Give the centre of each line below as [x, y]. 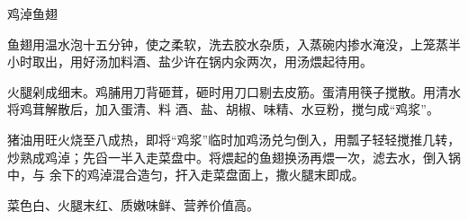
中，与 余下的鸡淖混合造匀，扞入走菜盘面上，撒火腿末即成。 [186, 175]
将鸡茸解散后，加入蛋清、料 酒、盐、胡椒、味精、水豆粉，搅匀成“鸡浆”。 [223, 109]
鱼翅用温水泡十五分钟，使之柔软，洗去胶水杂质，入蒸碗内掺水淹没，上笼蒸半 [234, 44]
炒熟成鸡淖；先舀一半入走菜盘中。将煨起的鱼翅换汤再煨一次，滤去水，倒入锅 [234, 157]
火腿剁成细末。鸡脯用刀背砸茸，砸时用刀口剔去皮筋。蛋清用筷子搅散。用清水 [234, 91]
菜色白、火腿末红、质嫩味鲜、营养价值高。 [133, 204]
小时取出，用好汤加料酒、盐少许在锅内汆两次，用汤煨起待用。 [190, 62]
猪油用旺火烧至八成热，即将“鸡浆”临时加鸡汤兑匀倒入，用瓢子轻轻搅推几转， [234, 139]
